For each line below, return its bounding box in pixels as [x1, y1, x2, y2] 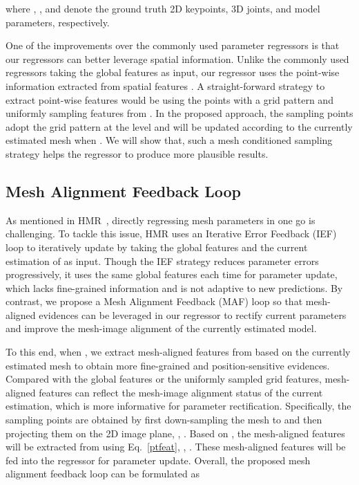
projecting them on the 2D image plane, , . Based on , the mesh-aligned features [6, 425, 345, 440]
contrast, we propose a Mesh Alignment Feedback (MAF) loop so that [6, 294, 303, 309]
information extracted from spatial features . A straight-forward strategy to [6, 78, 325, 93]
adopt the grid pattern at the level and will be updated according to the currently [6, 119, 353, 134]
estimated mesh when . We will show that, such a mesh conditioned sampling [6, 133, 333, 147]
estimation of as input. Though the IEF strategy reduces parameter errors [6, 253, 319, 268]
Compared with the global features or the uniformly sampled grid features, [6, 372, 322, 386]
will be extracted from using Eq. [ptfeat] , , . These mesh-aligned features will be [6, 439, 346, 454]
